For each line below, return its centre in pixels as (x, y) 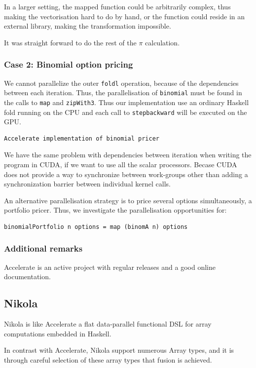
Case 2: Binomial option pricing (69, 64)
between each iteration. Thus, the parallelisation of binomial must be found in (123, 92)
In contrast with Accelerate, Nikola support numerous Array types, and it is (119, 350)
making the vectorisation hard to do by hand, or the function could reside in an (125, 16)
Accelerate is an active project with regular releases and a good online (110, 267)
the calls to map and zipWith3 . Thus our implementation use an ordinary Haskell (127, 102)
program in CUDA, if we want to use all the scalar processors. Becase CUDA (121, 164)
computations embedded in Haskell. (58, 333)
